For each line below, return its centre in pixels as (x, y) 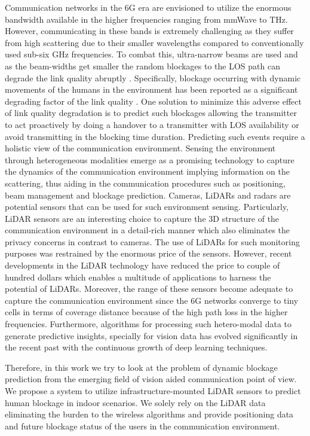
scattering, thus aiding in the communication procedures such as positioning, (145, 183)
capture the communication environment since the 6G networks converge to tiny (152, 300)
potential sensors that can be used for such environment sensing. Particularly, (147, 207)
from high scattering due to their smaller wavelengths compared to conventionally (154, 42)
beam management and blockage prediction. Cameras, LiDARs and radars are (148, 195)
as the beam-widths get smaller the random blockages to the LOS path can (142, 65)
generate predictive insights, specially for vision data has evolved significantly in (151, 335)
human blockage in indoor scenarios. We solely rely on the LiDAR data (135, 402)
